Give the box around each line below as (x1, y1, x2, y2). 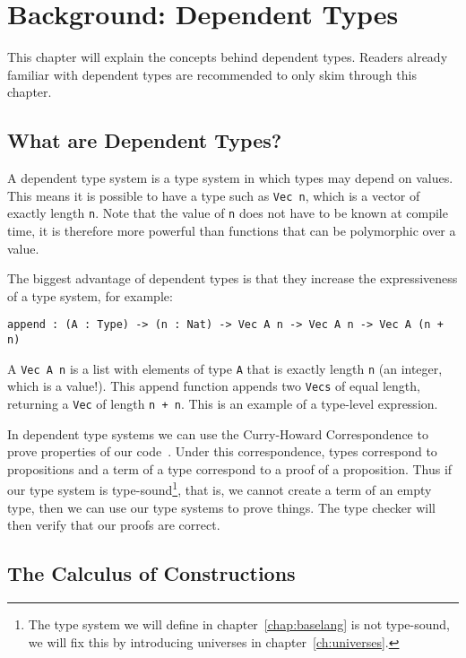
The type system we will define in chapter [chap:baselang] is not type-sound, (28, 615, 450, 634)
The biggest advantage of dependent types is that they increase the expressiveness (7, 269, 458, 288)
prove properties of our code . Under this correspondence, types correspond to (7, 442, 437, 461)
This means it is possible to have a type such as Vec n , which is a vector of (7, 186, 420, 204)
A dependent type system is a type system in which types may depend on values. (7, 169, 453, 187)
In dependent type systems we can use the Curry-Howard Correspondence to (7, 424, 428, 443)
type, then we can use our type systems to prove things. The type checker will (7, 498, 436, 516)
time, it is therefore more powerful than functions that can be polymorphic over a (7, 221, 456, 240)
